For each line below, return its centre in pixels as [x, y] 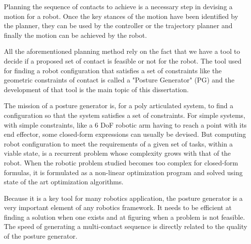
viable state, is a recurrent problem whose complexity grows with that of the [118, 153]
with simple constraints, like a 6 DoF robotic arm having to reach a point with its [125, 124]
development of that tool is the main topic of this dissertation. [96, 89]
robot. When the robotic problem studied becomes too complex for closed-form [121, 162]
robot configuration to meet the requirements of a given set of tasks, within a [118, 143]
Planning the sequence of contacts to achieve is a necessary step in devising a [118, 6]
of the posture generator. [41, 236]
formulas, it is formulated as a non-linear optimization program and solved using [123, 172]
